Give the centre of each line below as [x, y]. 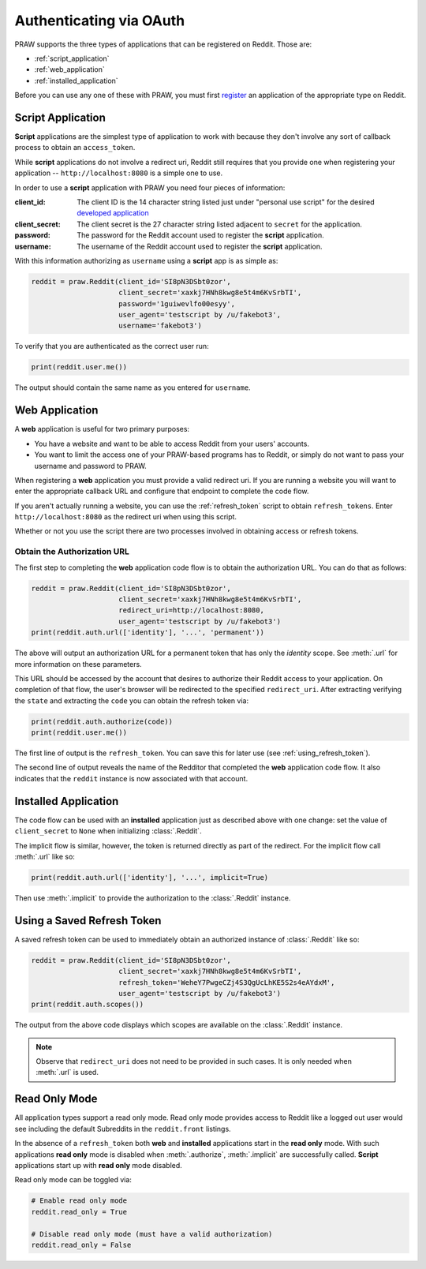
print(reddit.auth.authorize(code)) [102, 721]
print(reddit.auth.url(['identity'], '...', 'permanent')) [148, 633]
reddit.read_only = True [79, 1212]
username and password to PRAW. [91, 466]
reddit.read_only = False [81, 1245]
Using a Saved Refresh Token [88, 921]
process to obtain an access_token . [75, 148]
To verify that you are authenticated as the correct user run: [112, 346]
